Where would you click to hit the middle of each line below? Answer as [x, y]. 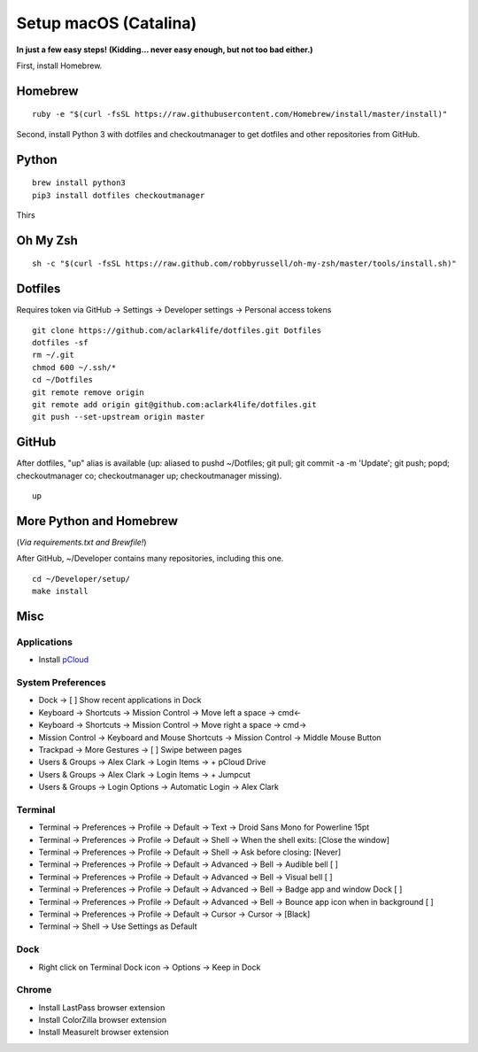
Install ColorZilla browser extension [103, 1020]
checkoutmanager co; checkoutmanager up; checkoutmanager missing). [149, 476]
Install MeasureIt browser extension [104, 1033]
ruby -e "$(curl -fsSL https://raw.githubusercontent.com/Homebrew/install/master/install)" [240, 114]
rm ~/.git [53, 355]
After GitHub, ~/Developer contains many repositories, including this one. [150, 559]
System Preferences [61, 683]
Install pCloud [64, 660]
